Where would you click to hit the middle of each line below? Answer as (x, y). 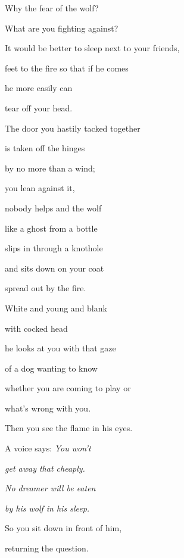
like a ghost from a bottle (51, 228)
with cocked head (36, 328)
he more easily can (39, 88)
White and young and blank (56, 308)
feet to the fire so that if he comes (67, 68)
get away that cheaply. (45, 468)
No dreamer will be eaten (50, 488)
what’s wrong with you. (48, 408)
